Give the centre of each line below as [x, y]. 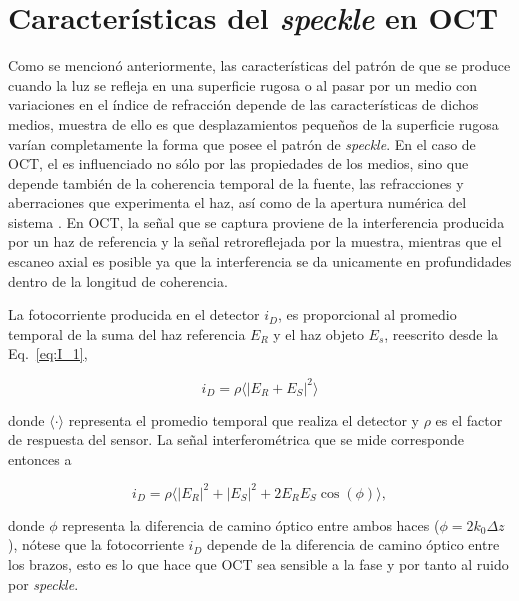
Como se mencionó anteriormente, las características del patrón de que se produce [259, 65]
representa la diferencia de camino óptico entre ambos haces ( [251, 524]
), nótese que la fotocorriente [96, 544]
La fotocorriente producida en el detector [134, 314]
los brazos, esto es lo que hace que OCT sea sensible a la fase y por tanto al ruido [258, 564]
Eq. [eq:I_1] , [48, 353]
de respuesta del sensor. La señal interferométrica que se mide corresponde [236, 439]
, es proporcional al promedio [367, 314]
